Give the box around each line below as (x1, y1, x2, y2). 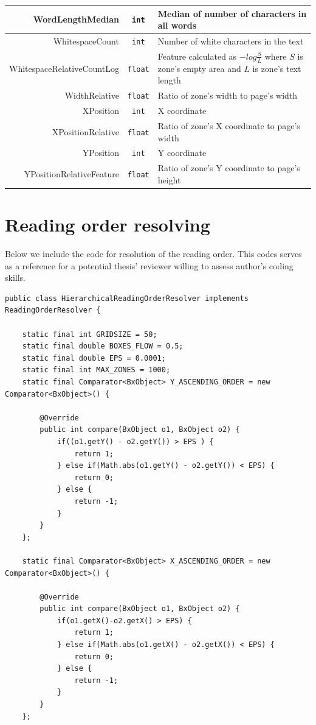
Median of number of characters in (157, 7, 307, 19)
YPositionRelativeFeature (24, 168, 119, 180)
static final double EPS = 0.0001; (22, 353, 166, 362)
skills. (5, 271, 26, 284)
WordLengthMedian (33, 13, 119, 26)
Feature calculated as (157, 49, 237, 62)
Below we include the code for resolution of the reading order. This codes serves (5, 247, 302, 260)
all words (157, 19, 197, 32)
